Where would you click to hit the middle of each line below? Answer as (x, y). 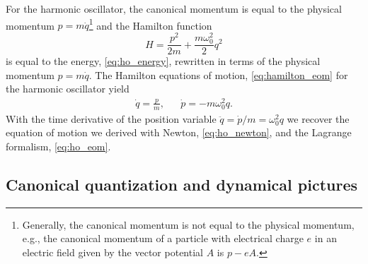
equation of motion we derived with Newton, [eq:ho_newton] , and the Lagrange (179, 132)
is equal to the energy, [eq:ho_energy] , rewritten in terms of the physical (163, 61)
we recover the (318, 118)
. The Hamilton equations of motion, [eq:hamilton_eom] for (218, 74)
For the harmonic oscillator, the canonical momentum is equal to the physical (174, 8)
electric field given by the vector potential (113, 252)
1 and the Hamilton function (150, 24)
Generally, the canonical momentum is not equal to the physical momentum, (188, 224)
